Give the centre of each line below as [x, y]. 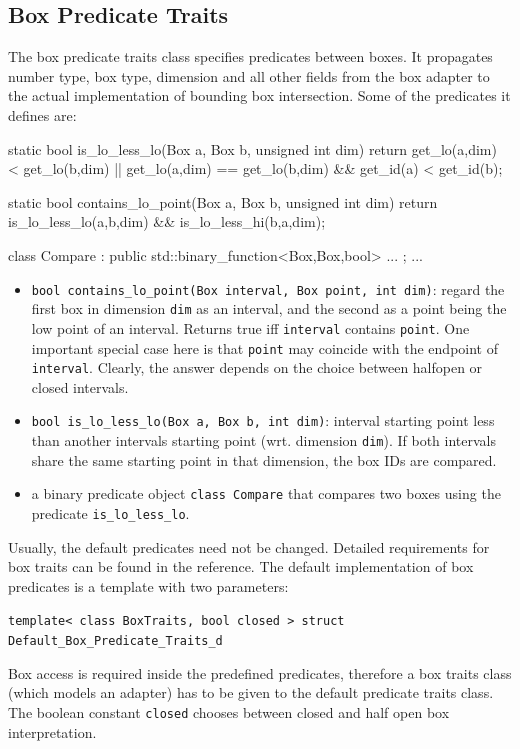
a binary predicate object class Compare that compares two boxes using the [266, 493]
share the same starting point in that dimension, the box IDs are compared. [264, 459]
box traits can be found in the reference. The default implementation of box [241, 566]
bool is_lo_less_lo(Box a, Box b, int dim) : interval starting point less [263, 420]
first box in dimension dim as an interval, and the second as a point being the [269, 308]
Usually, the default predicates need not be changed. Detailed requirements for [249, 546]
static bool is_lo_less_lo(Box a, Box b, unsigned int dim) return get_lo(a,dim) [252, 148]
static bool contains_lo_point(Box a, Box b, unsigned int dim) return [223, 201]
